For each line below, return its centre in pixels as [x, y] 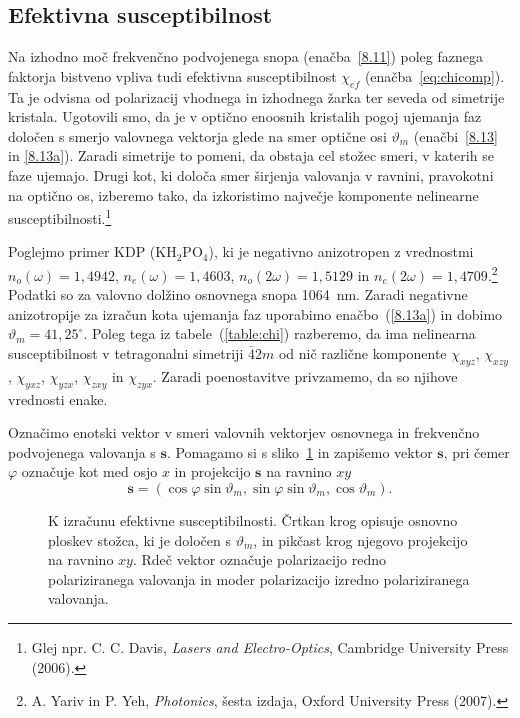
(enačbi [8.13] [455, 135]
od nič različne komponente [362, 353]
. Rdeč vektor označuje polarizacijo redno [259, 559]
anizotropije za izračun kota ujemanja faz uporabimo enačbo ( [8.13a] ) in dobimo [255, 313]
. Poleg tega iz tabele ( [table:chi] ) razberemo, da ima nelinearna [279, 333]
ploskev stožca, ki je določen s [139, 539]
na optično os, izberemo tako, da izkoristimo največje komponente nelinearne [243, 194]
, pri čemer [476, 451]
